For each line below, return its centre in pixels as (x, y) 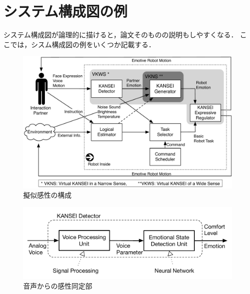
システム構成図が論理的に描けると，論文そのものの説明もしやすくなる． (121, 35)
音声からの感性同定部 (58, 286)
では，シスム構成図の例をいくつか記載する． (83, 44)
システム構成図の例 (66, 11)
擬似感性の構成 (47, 195)
